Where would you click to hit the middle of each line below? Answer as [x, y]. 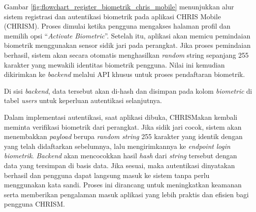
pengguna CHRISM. [34, 204]
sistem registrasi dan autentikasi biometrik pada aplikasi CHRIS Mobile [112, 16]
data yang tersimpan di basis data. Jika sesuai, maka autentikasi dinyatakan [119, 165]
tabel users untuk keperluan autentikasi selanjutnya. [83, 100]
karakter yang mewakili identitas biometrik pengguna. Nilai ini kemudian [114, 64]
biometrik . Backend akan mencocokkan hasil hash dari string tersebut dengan [121, 156]
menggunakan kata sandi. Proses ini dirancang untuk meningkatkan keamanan [123, 185]
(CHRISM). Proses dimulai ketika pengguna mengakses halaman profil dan [117, 26]
